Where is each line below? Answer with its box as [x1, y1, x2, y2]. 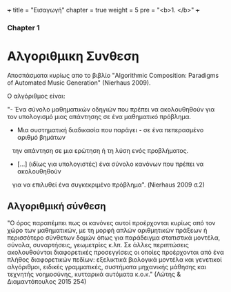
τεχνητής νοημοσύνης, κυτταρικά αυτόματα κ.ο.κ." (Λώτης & [7, 270, 181, 278]
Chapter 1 [7, 23, 40, 32]
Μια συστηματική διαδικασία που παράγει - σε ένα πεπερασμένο [17, 125, 204, 134]
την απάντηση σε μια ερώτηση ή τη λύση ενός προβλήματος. [12, 146, 189, 154]
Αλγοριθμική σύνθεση [7, 200, 106, 212]
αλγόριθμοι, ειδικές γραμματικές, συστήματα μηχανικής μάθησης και [7, 262, 207, 271]
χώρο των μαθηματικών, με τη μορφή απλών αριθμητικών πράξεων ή [7, 226, 208, 234]
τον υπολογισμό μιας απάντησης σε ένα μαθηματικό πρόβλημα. [7, 112, 192, 121]
